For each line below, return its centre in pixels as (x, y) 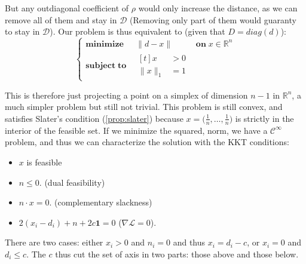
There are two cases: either (54, 242)
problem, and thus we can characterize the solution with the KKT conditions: (147, 142)
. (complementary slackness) (101, 202)
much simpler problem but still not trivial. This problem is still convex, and (144, 107)
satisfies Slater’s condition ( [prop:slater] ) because (94, 118)
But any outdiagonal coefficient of (67, 8)
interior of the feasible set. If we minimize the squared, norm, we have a (136, 130)
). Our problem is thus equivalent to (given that (137, 31)
